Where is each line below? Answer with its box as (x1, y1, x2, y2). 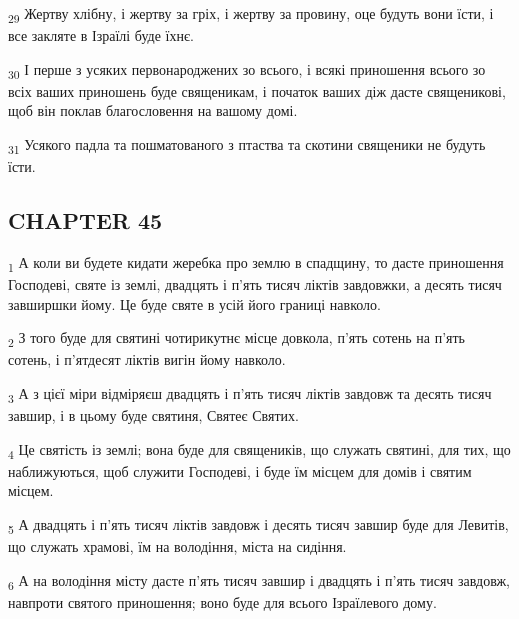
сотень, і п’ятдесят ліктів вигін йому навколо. (8, 349, 286, 370)
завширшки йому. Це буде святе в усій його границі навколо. (8, 293, 381, 314)
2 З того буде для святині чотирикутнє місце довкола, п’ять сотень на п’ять (8, 327, 465, 351)
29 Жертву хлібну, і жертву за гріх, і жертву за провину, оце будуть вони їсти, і (8, 3, 494, 26)
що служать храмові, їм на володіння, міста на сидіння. (8, 536, 347, 557)
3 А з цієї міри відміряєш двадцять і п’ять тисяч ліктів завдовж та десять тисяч (8, 382, 492, 406)
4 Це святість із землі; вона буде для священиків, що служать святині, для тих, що (8, 438, 511, 462)
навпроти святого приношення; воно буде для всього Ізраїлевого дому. (8, 591, 437, 612)
